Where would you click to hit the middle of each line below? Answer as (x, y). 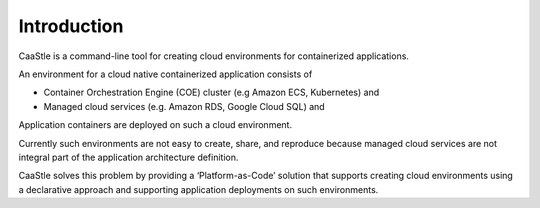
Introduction (71, 26)
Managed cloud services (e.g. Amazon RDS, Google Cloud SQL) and (184, 106)
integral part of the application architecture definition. (128, 157)
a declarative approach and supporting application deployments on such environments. (198, 189)
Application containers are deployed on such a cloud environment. (155, 125)
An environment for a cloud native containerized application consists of (165, 74)
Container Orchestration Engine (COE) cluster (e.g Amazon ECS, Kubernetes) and (211, 92)
